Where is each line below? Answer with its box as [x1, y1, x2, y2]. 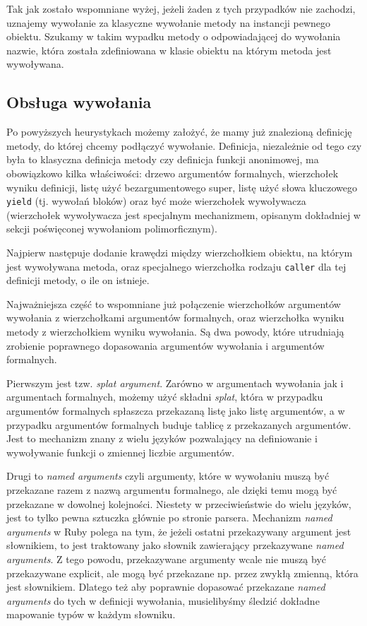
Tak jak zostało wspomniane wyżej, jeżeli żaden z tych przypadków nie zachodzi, [6, 1, 356, 16]
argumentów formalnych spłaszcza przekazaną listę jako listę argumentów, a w [6, 403, 345, 418]
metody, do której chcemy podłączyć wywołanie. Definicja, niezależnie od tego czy [6, 138, 362, 153]
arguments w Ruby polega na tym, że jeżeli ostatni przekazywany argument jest [6, 524, 351, 538]
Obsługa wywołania [6, 91, 152, 113]
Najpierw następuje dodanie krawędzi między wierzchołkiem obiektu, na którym [6, 244, 353, 259]
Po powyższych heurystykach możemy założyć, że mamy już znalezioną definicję [6, 124, 352, 139]
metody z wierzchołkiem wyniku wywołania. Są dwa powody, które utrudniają [6, 324, 344, 339]
